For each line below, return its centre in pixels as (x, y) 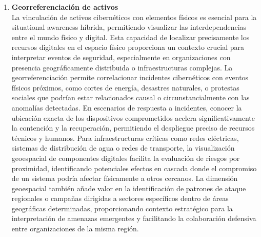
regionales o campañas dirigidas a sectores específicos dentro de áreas (120, 198)
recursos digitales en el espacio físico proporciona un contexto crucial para (128, 47)
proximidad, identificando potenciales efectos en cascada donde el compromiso (134, 168)
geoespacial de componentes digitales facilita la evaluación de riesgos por (126, 158)
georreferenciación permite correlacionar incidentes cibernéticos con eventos (130, 77)
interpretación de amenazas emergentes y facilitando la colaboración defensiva (134, 218)
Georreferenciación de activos (65, 7)
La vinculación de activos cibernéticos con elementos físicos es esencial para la (134, 17)
